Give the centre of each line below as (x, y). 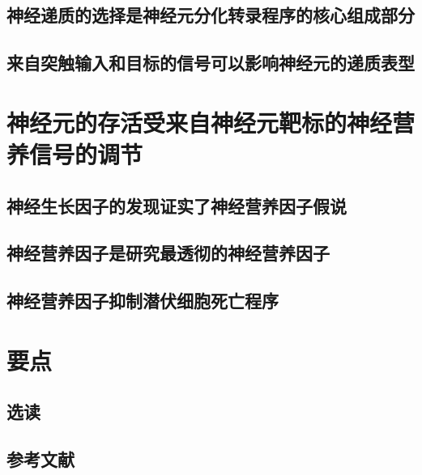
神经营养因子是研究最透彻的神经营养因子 (168, 253)
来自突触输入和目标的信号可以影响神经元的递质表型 (211, 63)
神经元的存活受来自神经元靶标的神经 (200, 122)
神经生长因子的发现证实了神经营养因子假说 (177, 205)
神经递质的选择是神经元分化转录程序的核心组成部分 (211, 15)
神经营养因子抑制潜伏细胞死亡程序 (143, 301)
